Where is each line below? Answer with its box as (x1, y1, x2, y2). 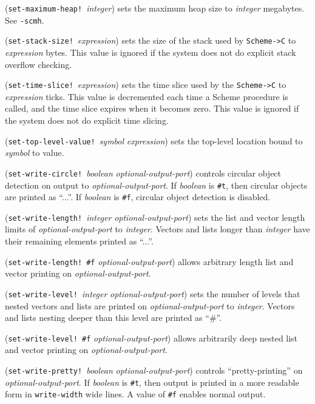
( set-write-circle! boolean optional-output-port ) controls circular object (5, 166, 282, 179)
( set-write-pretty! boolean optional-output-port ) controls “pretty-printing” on (5, 364, 303, 376)
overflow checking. (5, 58, 72, 70)
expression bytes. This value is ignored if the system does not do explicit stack (5, 45, 296, 58)
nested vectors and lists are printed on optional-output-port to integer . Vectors (5, 299, 295, 312)
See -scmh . (5, 13, 44, 26)
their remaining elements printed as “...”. (5, 235, 154, 247)
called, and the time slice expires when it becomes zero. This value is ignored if (5, 102, 299, 115)
